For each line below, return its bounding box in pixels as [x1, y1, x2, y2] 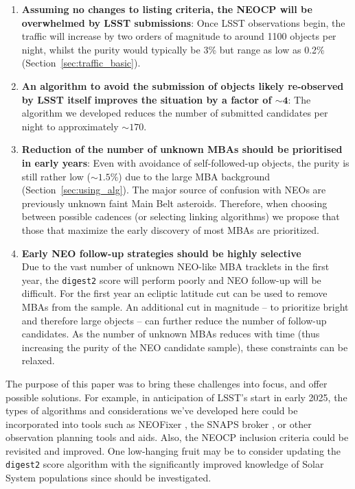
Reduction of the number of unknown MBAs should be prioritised [21, 142, 343, 156]
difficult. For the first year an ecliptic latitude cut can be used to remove [21, 286, 328, 300]
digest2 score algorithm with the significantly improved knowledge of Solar [5, 457, 324, 471]
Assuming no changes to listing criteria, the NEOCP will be [21, 2, 312, 16]
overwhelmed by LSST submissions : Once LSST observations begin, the [21, 15, 345, 29]
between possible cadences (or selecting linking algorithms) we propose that [21, 209, 340, 224]
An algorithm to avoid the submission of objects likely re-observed [21, 78, 344, 93]
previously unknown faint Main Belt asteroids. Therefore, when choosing [21, 195, 328, 210]
